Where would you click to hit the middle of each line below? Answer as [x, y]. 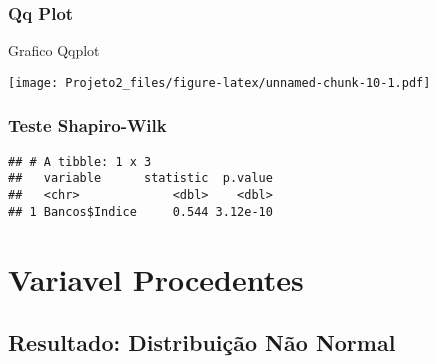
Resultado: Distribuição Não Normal [202, 342]
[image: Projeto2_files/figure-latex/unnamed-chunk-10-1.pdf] [219, 82]
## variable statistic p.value [140, 178]
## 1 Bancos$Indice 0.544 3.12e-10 [140, 211]
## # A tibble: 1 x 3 [80, 161]
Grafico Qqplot [54, 50]
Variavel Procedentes [156, 278]
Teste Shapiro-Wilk [87, 125]
